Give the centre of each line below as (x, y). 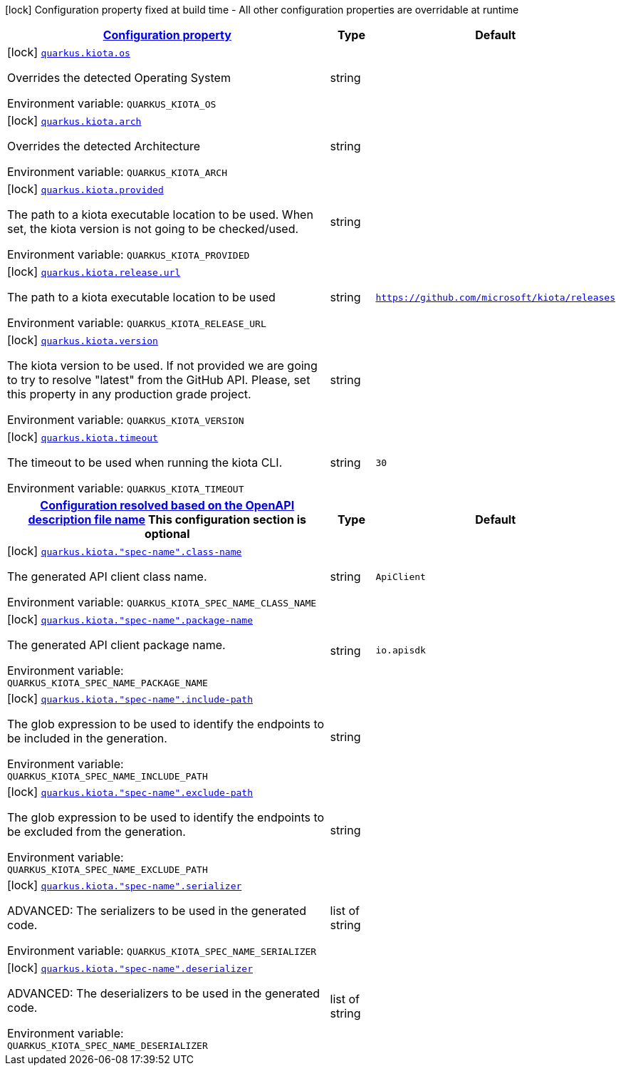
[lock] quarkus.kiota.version (83, 340)
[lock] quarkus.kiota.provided (85, 189)
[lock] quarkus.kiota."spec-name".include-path (130, 698)
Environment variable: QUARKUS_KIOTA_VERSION (126, 420)
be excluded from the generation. (96, 832)
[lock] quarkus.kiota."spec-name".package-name (130, 619)
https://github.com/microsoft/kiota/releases (495, 297)
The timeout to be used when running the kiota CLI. (145, 462)
